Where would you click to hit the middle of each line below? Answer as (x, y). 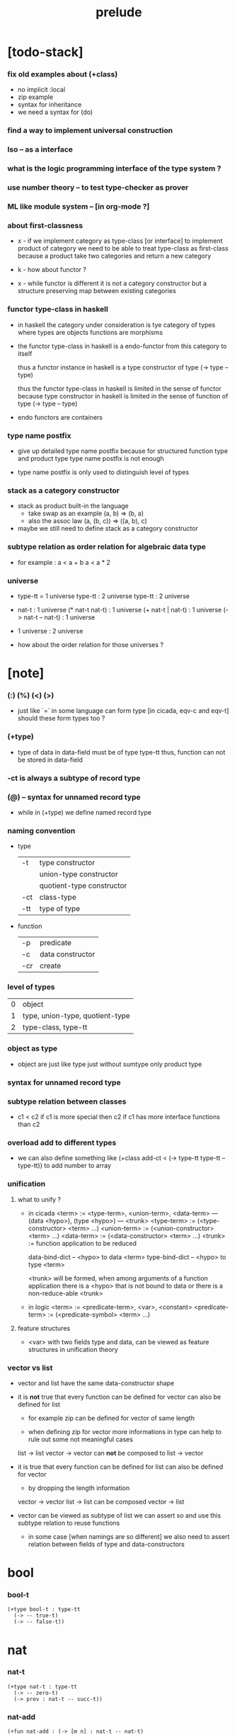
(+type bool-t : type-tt (44, 1610)
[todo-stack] (45, 52)
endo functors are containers (60, 417)
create (51, 966)
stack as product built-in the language (73, 506)
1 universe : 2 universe (50, 631)
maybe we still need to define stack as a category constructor (108, 529)
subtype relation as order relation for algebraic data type (107, 547)
